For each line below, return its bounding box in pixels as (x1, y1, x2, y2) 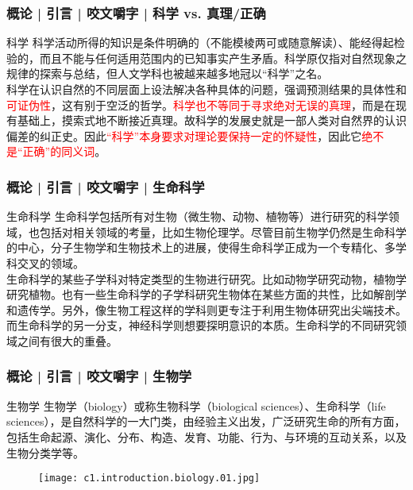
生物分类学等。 (6, 444, 84, 461)
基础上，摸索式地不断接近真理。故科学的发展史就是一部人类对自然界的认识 (17, 112, 407, 129)
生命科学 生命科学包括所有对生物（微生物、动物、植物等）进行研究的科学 (6, 208, 388, 225)
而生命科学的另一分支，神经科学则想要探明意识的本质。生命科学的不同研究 (6, 317, 396, 334)
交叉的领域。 (17, 254, 84, 271)
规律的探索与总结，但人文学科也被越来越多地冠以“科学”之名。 (6, 65, 329, 82)
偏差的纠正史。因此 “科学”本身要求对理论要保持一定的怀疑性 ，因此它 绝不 (6, 127, 384, 144)
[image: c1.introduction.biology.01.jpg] (38, 473, 261, 484)
